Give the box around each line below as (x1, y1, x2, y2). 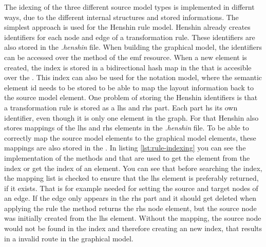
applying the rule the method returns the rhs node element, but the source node (4, 202, 257, 213)
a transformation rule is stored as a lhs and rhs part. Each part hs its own (4, 102, 238, 112)
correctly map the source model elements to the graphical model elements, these (4, 132, 256, 143)
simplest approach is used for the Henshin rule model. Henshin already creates (4, 22, 251, 32)
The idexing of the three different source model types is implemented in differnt (4, 2, 255, 12)
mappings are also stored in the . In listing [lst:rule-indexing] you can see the (4, 142, 246, 153)
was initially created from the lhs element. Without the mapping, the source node (4, 213, 261, 223)
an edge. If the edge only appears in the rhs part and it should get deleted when (4, 193, 257, 203)
